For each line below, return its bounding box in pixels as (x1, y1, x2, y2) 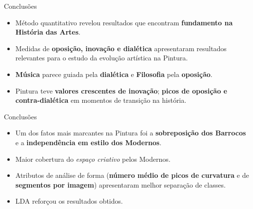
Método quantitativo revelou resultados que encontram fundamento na (15, 17, 233, 27)
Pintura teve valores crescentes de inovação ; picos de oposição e (15, 85, 227, 95)
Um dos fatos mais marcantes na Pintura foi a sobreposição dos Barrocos (15, 128, 246, 138)
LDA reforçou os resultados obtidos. (15, 196, 123, 206)
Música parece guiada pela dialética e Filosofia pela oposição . (15, 69, 213, 79)
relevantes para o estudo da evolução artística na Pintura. (15, 53, 188, 63)
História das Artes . (15, 27, 81, 37)
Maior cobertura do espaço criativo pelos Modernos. (15, 153, 171, 164)
